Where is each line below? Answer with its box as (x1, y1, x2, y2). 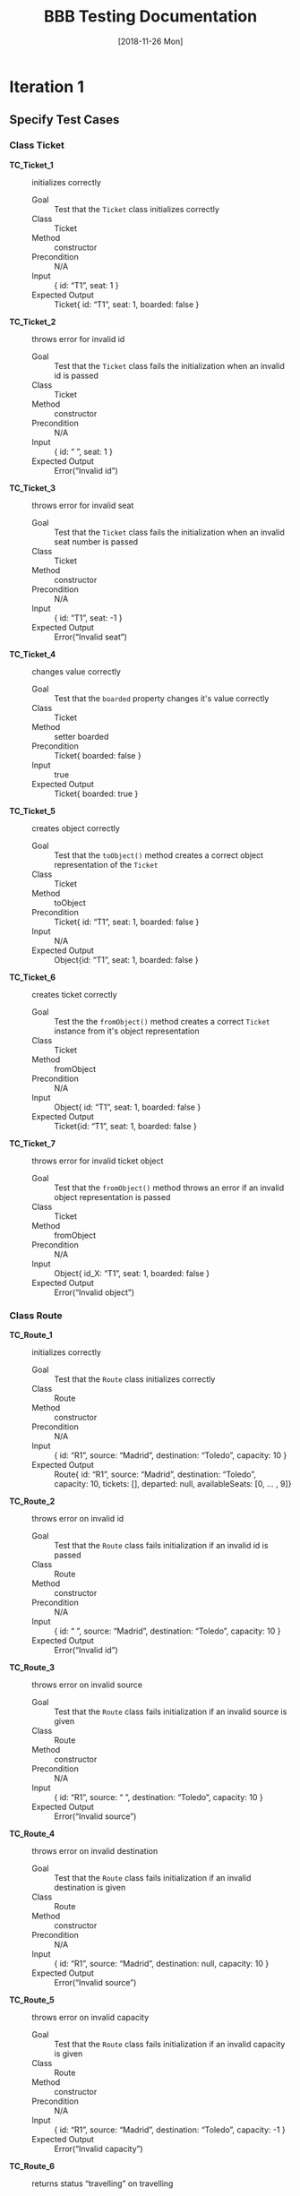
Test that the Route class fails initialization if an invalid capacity (54, 2038, 286, 2049)
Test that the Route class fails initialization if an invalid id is (54, 1540, 269, 1550)
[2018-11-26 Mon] (117, 36, 184, 47)
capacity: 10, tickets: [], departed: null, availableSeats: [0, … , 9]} (54, 1478, 292, 1488)
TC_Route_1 (9, 1329, 53, 1340)
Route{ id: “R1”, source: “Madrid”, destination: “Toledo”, (54, 1469, 257, 1480)
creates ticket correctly (31, 989, 118, 999)
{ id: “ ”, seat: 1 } (54, 446, 114, 457)
